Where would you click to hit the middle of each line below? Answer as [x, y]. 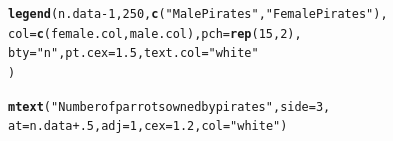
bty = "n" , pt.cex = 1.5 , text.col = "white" [133, 53]
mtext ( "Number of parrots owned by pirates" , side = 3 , [169, 106]
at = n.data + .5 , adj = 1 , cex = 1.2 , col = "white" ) [148, 126]
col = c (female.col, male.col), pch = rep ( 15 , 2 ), [155, 33]
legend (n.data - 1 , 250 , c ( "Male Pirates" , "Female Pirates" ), [198, 14]
